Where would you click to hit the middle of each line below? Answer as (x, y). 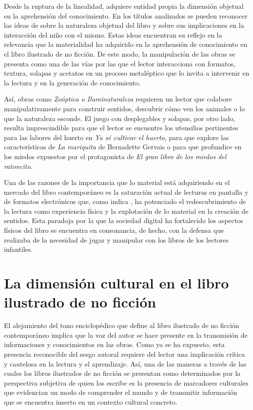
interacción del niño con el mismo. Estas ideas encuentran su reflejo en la (113, 34)
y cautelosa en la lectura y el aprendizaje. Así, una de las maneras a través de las (125, 363)
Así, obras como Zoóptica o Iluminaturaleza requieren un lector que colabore (118, 99)
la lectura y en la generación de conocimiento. (72, 82)
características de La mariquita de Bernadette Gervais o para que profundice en (123, 147)
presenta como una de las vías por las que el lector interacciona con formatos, (120, 63)
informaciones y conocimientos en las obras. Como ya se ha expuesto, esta (114, 344)
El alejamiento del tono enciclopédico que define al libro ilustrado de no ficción (122, 325)
